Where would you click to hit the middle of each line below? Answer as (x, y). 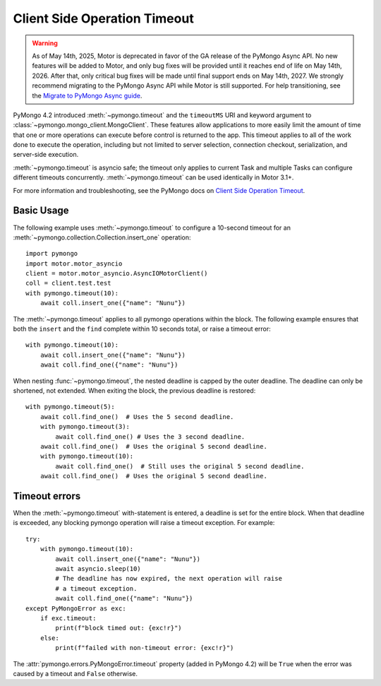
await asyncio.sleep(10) (98, 568)
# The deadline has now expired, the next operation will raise (169, 579)
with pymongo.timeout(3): (85, 427)
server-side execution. (46, 155)
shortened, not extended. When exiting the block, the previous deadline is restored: (134, 391)
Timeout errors (47, 496)
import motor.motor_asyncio (74, 264)
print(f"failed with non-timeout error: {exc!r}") (145, 648)
